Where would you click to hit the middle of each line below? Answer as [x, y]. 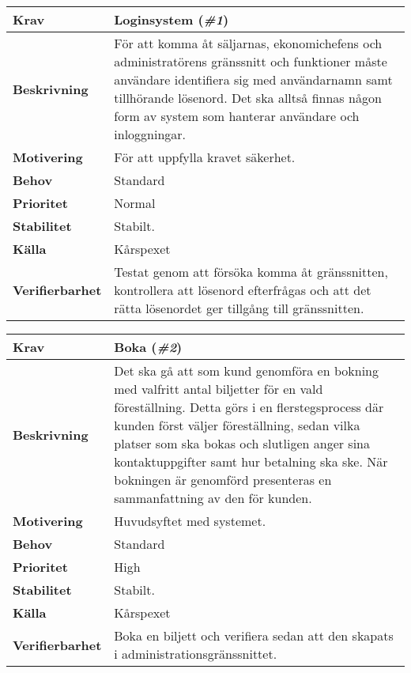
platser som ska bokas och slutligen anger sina [242, 443]
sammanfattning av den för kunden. [213, 498]
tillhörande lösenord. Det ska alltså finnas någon [248, 98]
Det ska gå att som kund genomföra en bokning [246, 371]
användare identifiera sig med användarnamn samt [253, 79]
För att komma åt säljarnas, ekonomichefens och [248, 43]
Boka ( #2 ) [148, 347]
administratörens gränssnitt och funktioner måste [251, 61]
